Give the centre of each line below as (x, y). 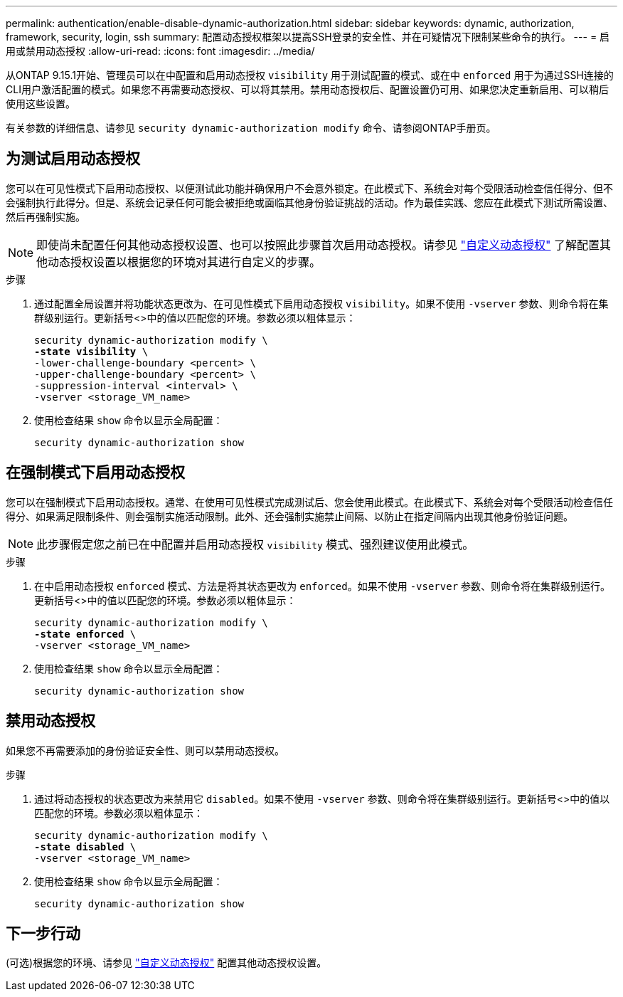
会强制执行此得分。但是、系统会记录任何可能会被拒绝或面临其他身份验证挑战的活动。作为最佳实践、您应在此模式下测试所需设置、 (309, 202)
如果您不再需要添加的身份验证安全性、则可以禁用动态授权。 (145, 750)
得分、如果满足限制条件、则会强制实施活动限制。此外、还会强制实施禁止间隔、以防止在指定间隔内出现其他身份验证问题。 (289, 516)
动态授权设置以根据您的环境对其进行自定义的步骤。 (185, 262)
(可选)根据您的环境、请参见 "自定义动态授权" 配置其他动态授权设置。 (166, 963)
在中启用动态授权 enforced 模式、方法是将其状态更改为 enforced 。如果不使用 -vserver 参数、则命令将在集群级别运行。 (322, 586)
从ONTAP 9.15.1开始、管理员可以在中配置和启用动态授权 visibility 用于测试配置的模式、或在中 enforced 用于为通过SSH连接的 (310, 75)
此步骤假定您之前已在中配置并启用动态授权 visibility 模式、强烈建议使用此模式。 (255, 544)
